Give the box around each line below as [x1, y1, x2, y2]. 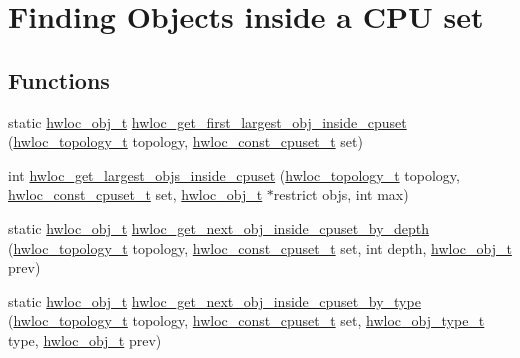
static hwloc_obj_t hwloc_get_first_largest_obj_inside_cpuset [8, 111, 407, 132]
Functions [8, 64, 110, 95]
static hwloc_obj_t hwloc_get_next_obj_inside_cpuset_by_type [8, 290, 421, 311]
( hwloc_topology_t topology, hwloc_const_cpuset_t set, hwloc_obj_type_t [8, 310, 485, 331]
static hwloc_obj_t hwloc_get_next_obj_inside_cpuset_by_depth [8, 217, 430, 238]
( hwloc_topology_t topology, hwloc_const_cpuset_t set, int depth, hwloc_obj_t [8, 237, 512, 258]
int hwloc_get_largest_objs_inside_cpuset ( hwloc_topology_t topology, [8, 164, 460, 185]
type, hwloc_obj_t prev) [8, 329, 162, 350]
